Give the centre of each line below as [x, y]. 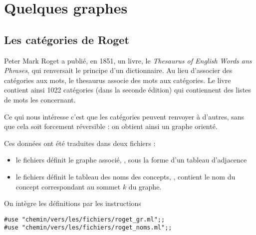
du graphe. [145, 186]
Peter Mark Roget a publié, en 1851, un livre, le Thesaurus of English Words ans [128, 60]
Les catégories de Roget [67, 39]
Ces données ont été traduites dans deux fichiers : [80, 143]
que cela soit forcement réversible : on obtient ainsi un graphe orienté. [111, 126]
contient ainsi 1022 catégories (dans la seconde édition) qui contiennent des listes [128, 90]
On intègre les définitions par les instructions [73, 203]
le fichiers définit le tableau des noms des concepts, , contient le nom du [126, 176]
